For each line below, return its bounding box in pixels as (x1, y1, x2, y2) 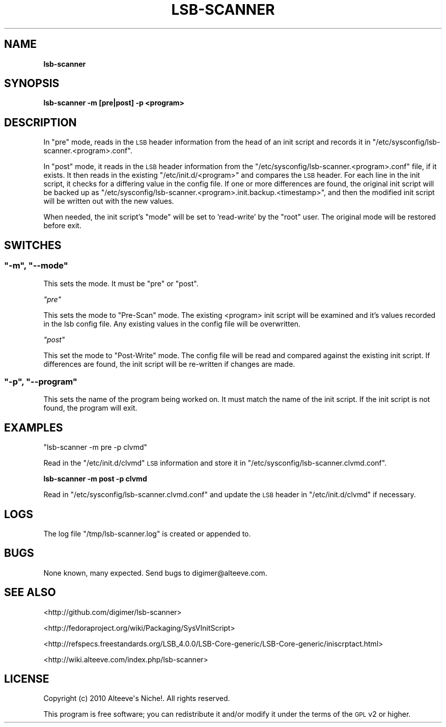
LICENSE (4, 672, 49, 686)
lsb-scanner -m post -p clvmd (43, 474, 147, 483)
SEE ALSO (4, 586, 56, 599)
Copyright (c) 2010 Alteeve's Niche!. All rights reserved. (43, 694, 230, 703)
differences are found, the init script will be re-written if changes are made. (43, 359, 295, 368)
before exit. (43, 221, 81, 230)
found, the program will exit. (43, 403, 137, 413)
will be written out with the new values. (43, 197, 174, 206)
